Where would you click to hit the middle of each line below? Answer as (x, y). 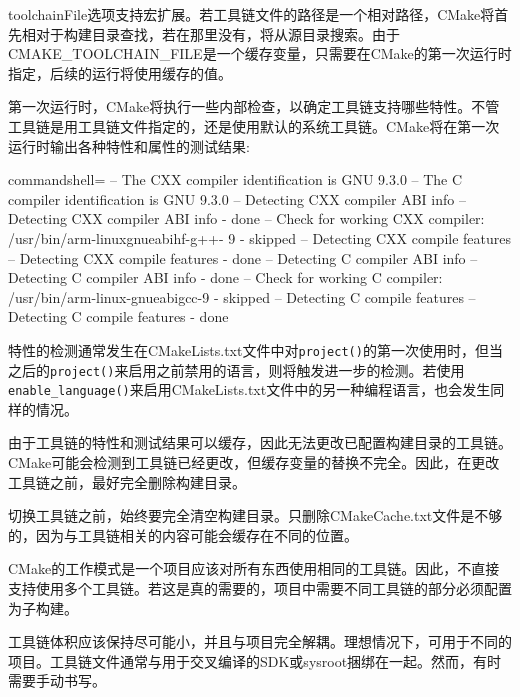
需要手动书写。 (57, 680)
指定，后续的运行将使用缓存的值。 (120, 72)
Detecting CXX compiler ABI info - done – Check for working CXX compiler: (246, 218)
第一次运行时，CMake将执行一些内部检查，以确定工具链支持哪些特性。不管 (254, 106)
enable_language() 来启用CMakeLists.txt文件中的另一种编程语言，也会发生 (249, 389)
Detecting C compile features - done (118, 316)
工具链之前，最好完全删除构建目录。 (127, 481)
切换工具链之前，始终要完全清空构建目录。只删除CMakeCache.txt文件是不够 (255, 515)
